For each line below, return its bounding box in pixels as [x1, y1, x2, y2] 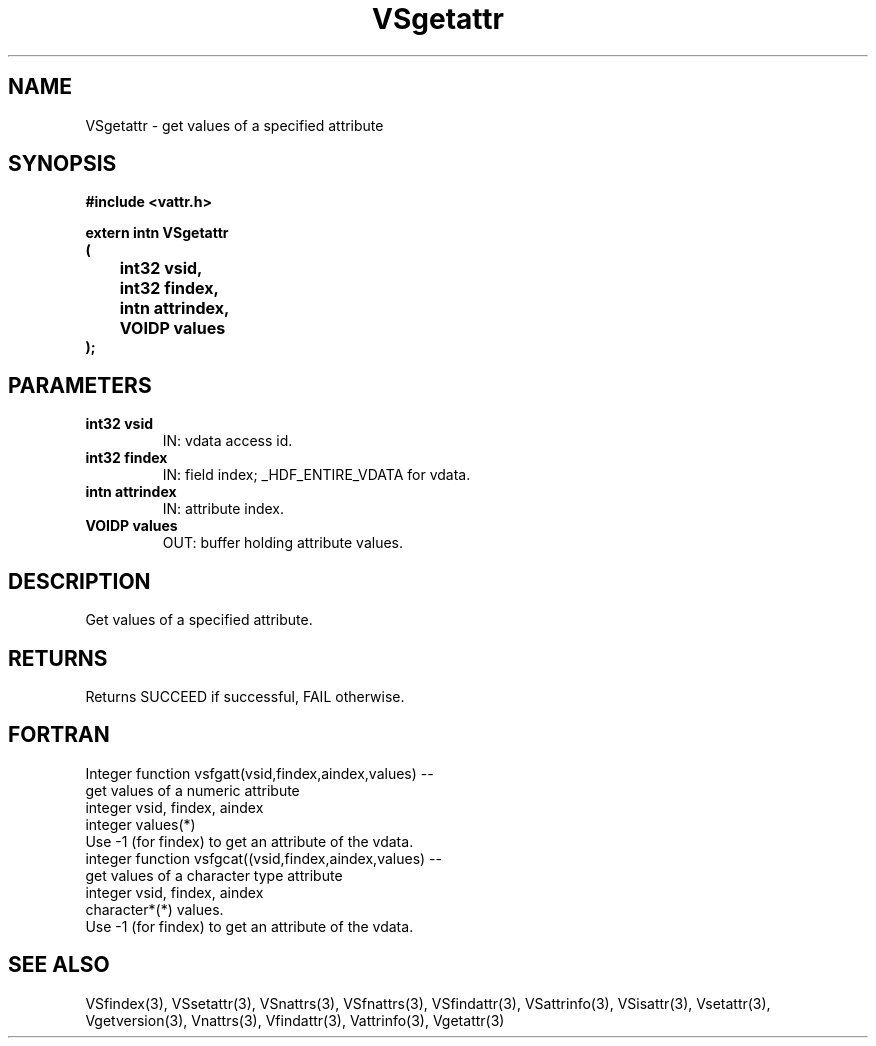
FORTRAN [8, 722, 110, 748]
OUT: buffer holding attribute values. [162, 534, 404, 552]
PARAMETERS [8, 372, 152, 398]
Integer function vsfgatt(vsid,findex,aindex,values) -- [85, 764, 434, 782]
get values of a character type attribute [85, 866, 343, 884]
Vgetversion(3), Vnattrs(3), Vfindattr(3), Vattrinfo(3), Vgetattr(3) [85, 1011, 505, 1029]
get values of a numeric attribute [85, 781, 300, 799]
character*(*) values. [85, 900, 224, 918]
